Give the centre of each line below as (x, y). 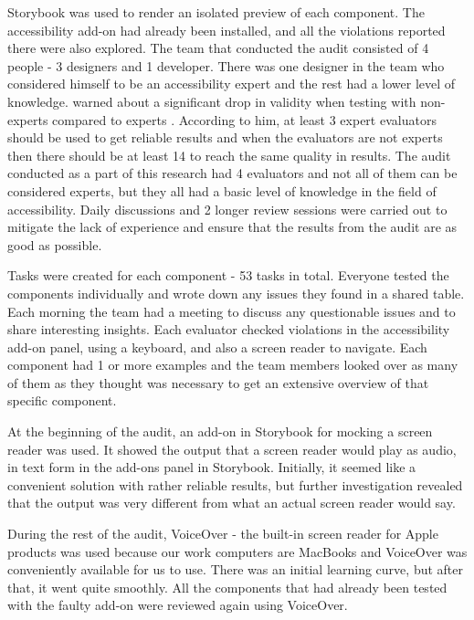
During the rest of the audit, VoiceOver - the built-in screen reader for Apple (223, 534)
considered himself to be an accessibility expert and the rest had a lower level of (232, 84)
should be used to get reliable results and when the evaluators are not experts (225, 137)
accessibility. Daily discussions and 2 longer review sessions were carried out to (227, 209)
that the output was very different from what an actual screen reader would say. (232, 503)
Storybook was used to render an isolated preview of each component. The (216, 12)
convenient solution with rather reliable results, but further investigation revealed (235, 484)
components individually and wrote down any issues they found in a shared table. (236, 293)
